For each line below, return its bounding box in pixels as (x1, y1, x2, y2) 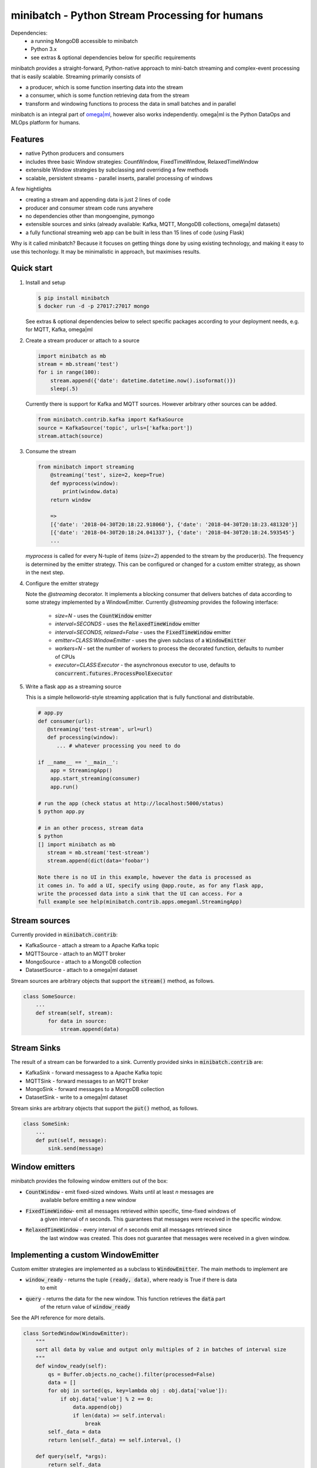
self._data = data (48, 1429, 101, 1435)
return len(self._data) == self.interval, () (48, 1436, 181, 1443)
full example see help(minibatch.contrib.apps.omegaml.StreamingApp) (38, 898, 242, 905)
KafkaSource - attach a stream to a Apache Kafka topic (25, 942, 160, 949)
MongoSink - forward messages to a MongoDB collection (25, 1085, 164, 1092)
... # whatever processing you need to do (56, 742, 181, 749)
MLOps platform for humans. (11, 119, 80, 126)
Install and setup (25, 279, 66, 286)
